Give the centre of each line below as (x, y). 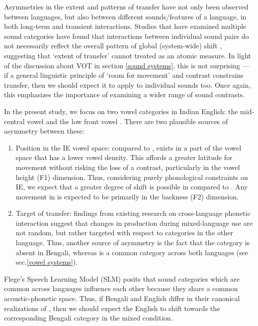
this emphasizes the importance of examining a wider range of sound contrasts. (124, 94)
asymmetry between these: (44, 131)
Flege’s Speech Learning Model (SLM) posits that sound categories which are (122, 278)
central (14, 121)
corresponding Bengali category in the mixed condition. (88, 318)
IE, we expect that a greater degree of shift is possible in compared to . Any (132, 187)
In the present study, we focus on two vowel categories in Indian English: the (121, 111)
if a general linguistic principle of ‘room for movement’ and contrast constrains (124, 75)
